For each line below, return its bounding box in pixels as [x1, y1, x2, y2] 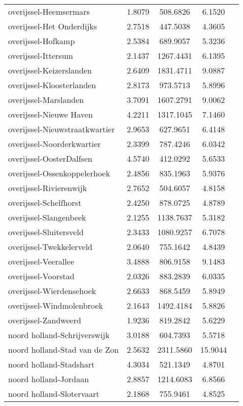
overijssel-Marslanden [8, 94, 84, 105]
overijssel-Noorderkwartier [8, 138, 101, 150]
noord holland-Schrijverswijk [8, 329, 110, 341]
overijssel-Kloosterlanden [8, 79, 96, 91]
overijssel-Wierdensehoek [8, 285, 96, 297]
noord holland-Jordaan [8, 373, 89, 385]
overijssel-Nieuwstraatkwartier [8, 123, 115, 135]
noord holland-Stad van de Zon [8, 344, 119, 355]
